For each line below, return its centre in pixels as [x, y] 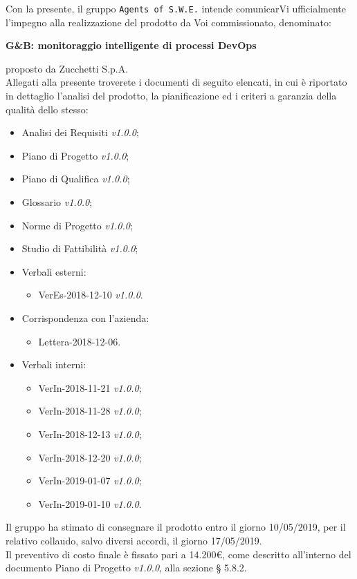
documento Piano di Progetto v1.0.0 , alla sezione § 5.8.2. [126, 568]
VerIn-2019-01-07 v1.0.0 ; [90, 481]
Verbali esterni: [54, 271]
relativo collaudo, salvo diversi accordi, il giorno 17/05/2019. [134, 540]
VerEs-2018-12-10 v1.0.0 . [91, 295]
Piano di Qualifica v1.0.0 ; [76, 179]
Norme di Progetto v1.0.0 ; [77, 225]
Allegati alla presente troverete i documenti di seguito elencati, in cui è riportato [176, 82]
